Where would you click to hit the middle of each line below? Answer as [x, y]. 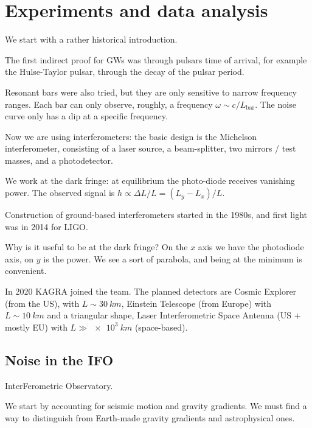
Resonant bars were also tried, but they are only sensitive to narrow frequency [151, 92]
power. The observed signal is [60, 193]
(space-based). [161, 327]
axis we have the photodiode [251, 247]
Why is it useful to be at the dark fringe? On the [96, 247]
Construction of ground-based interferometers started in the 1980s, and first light [156, 215]
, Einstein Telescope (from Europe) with [196, 303]
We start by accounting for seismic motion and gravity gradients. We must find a [156, 406]
